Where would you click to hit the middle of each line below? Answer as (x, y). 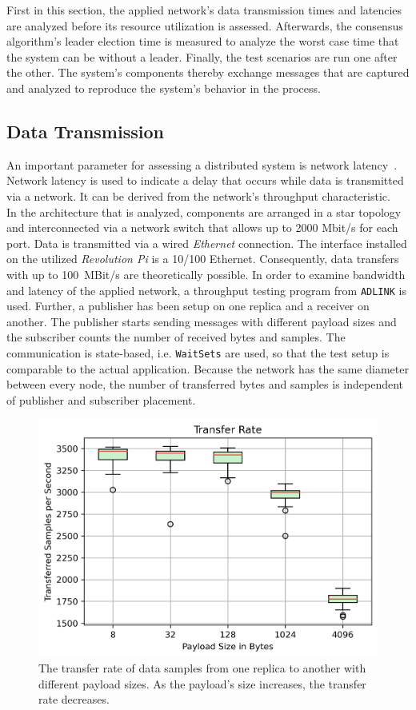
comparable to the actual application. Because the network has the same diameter (208, 368)
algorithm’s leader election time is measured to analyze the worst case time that (203, 41)
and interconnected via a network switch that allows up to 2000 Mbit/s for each (202, 227)
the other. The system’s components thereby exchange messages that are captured (208, 72)
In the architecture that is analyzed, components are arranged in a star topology (204, 211)
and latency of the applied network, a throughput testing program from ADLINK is (206, 290)
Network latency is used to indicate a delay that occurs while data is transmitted (205, 180)
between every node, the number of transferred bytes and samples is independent (205, 384)
